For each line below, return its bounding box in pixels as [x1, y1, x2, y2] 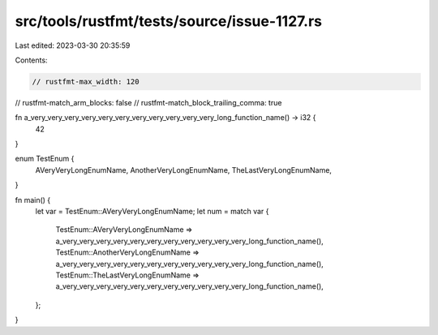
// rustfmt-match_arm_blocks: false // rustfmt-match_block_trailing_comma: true [15, 97, 282, 107]
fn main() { [15, 195, 51, 204]
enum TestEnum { [15, 154, 75, 164]
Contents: [15, 55, 48, 65]
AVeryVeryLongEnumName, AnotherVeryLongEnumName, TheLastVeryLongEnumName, [35, 165, 333, 174]
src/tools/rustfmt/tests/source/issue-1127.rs [15, 12, 323, 30]
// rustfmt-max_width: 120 [32, 77, 140, 86]
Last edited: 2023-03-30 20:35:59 [15, 41, 131, 50]
